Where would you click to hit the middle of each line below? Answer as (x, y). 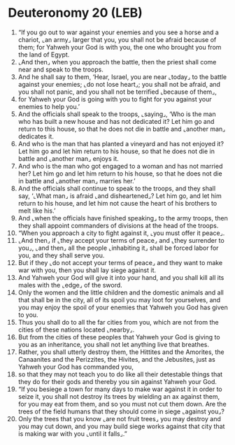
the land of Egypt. (44, 55)
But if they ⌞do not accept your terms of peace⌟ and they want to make (120, 262)
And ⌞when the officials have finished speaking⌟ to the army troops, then (123, 218)
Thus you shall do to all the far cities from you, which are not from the (118, 322)
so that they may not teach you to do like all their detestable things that (120, 374)
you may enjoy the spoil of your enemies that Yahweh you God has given (123, 307)
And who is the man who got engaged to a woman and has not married (120, 166)
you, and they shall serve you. (61, 255)
